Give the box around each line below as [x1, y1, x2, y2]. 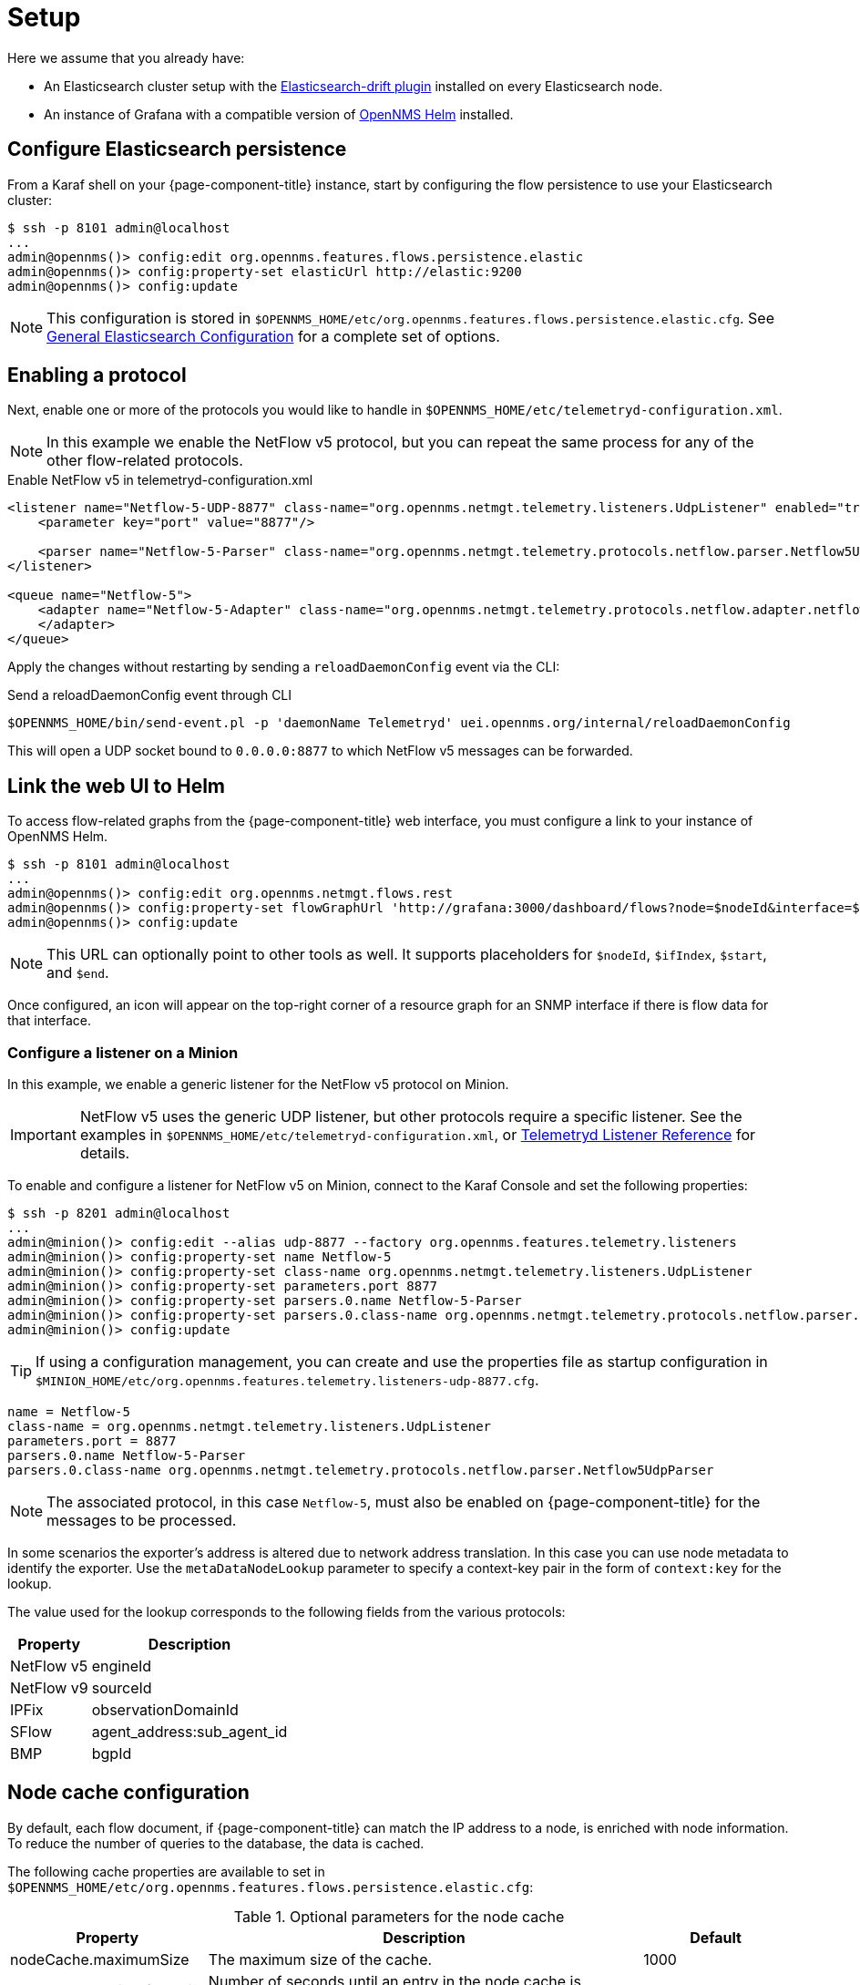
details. [79, 1144, 130, 1163]
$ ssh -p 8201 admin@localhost [7, 1206, 230, 1221]
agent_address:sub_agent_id [91, 1723, 288, 1742]
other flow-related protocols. [46, 451, 243, 470]
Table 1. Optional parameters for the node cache [233, 1907, 565, 1926]
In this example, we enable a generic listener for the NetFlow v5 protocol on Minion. [7, 1076, 509, 1093]
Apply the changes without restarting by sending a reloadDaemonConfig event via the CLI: [7, 659, 560, 675]
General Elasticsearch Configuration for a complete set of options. [46, 326, 500, 345]
